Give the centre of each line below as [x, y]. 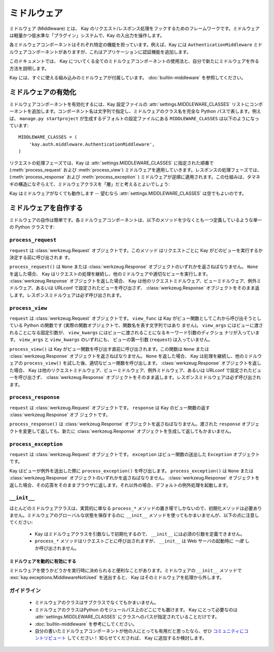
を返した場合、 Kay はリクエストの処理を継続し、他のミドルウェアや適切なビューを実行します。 [110, 273]
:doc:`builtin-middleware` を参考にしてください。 [86, 624]
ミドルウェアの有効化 [43, 92]
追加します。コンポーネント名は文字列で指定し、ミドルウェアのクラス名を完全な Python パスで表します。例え [146, 111]
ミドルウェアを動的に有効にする [43, 561]
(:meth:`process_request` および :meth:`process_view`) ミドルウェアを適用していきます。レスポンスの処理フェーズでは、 [135, 169]
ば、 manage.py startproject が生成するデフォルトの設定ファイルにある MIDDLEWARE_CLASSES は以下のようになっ [134, 118]
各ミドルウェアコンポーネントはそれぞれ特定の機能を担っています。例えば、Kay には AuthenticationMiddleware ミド [136, 45]
